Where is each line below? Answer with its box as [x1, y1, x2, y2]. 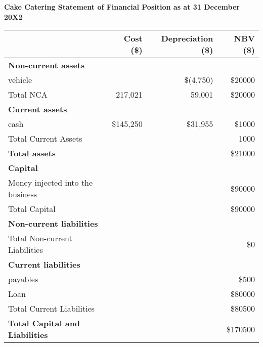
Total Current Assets [8, 133, 82, 145]
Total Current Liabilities [8, 302, 95, 315]
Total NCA [8, 89, 48, 101]
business [8, 188, 37, 200]
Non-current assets [8, 59, 85, 71]
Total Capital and [8, 317, 80, 329]
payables [8, 273, 38, 285]
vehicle [8, 74, 32, 86]
